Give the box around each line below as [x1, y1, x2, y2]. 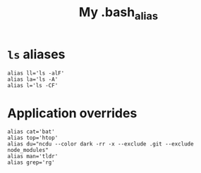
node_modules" [7, 147, 49, 154]
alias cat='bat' [7, 128, 55, 136]
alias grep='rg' [7, 159, 55, 166]
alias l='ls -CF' [7, 82, 59, 89]
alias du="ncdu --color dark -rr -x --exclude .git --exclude [7, 141, 194, 148]
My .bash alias [78, 4, 159, 23]
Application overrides [7, 105, 138, 121]
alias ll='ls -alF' [7, 70, 65, 77]
